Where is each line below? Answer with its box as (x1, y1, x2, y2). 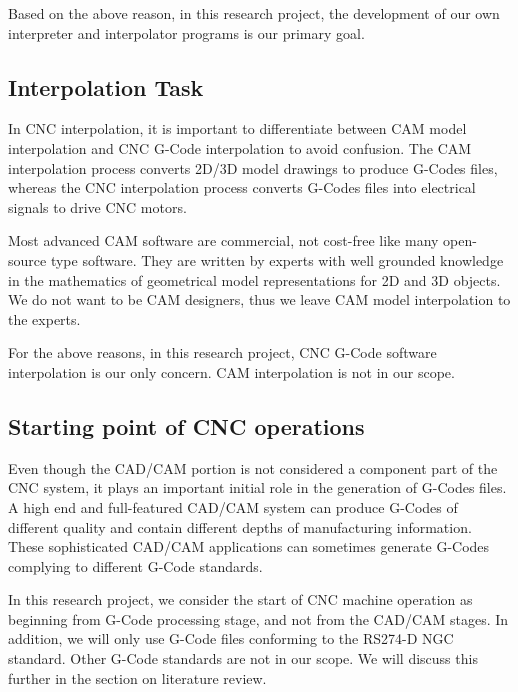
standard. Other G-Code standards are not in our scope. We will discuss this (8, 648, 478, 669)
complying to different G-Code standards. (8, 555, 263, 576)
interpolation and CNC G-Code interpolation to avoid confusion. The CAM (8, 137, 472, 158)
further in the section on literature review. (8, 667, 267, 688)
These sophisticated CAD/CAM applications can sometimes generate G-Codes (8, 536, 490, 557)
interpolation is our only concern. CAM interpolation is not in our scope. (8, 361, 455, 382)
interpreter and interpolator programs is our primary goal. (8, 22, 365, 43)
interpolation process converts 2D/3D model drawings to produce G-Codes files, (8, 157, 498, 178)
